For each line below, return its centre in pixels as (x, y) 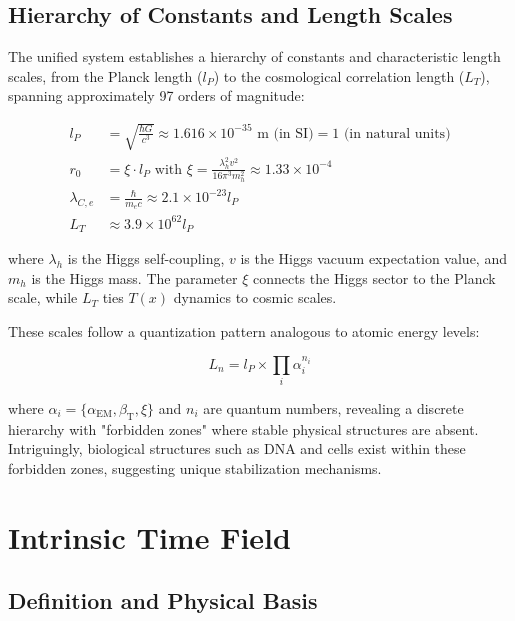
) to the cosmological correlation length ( (339, 75)
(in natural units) (397, 133)
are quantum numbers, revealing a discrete (333, 407)
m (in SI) (285, 133)
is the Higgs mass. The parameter (134, 277)
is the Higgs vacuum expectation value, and (373, 258)
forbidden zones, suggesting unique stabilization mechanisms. (195, 467)
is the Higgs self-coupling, (146, 258)
